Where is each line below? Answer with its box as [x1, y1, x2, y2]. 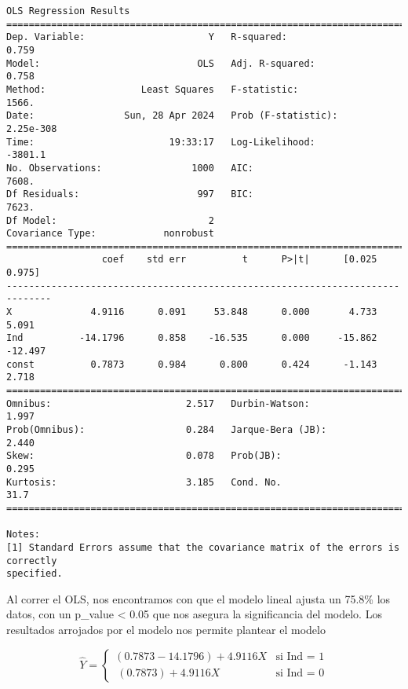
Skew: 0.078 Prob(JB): [6, 450, 282, 462]
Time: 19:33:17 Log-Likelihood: [6, 136, 315, 148]
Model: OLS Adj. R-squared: [6, 57, 315, 69]
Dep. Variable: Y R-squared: [6, 31, 287, 43]
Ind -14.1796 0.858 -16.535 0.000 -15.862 [6, 332, 377, 344]
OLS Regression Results [6, 5, 130, 16]
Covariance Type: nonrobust [6, 228, 214, 240]
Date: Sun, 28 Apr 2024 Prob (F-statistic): [6, 110, 338, 122]
